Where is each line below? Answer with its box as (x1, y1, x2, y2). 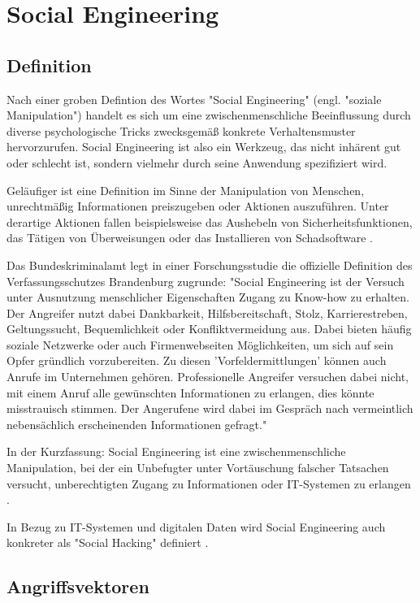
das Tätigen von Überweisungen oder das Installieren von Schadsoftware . (6, 229, 373, 246)
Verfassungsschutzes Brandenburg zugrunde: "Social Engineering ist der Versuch (6, 272, 405, 289)
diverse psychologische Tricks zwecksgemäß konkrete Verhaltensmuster (6, 122, 356, 139)
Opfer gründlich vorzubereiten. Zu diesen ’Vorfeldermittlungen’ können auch (6, 352, 387, 369)
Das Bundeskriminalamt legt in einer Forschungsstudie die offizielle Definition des (6, 256, 413, 273)
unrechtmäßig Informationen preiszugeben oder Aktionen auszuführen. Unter (6, 197, 389, 215)
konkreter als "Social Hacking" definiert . (6, 534, 209, 551)
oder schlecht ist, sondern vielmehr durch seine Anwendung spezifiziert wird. (6, 154, 388, 171)
